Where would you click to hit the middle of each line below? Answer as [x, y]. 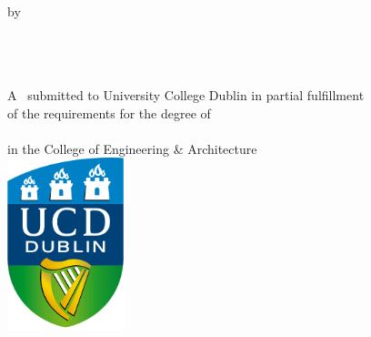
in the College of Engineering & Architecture [132, 148]
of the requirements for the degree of [109, 112]
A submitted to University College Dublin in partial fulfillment [186, 94]
